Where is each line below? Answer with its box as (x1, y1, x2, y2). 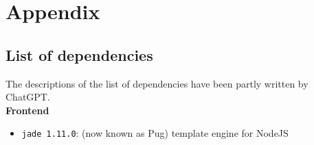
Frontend (5, 103, 49, 117)
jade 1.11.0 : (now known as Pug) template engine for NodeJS (21, 126, 289, 140)
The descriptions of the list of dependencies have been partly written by (5, 76, 309, 90)
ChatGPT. (5, 90, 50, 104)
